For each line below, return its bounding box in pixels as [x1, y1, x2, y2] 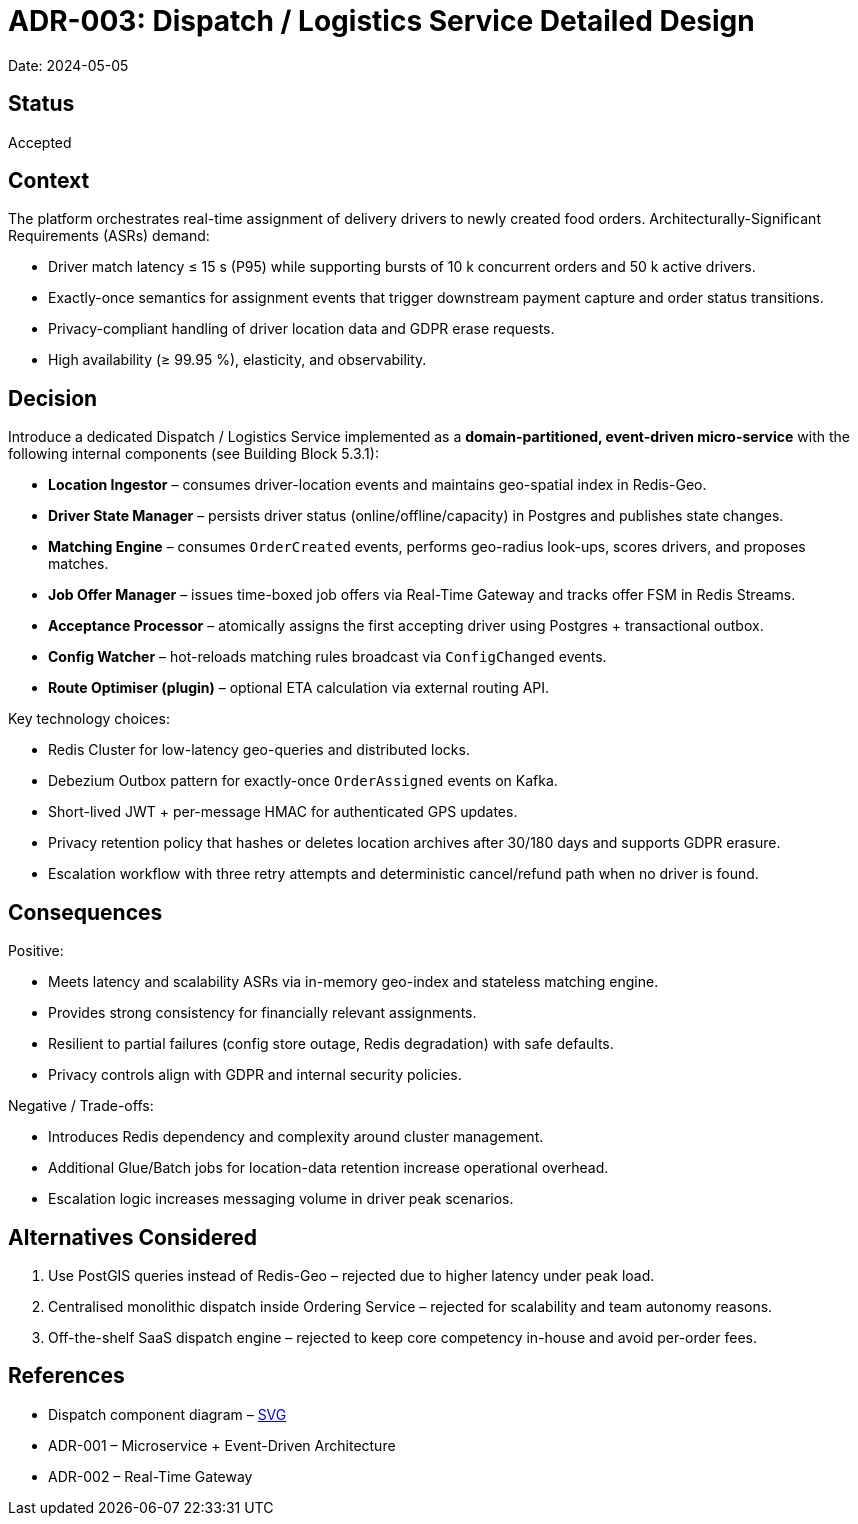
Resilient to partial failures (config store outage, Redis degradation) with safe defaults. [48, 1035, 614, 1053]
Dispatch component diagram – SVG [48, 1405, 287, 1423]
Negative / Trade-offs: [8, 1097, 154, 1115]
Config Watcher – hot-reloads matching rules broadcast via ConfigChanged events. [48, 648, 607, 666]
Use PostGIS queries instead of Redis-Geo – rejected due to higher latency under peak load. [48, 1266, 655, 1284]
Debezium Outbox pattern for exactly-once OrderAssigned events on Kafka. [48, 772, 558, 790]
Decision [8, 385, 98, 411]
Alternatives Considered [8, 1224, 257, 1250]
